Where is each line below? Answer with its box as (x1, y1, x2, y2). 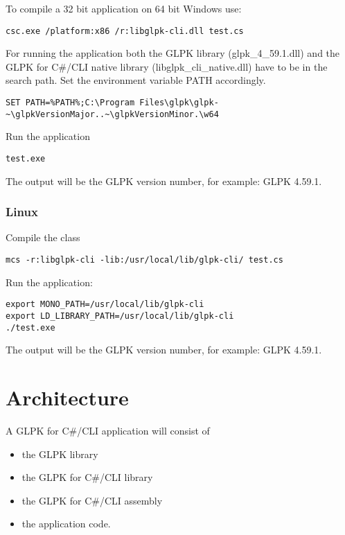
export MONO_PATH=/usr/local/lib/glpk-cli (6, 299, 204, 310)
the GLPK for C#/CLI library (21, 470, 153, 484)
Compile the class (6, 230, 80, 245)
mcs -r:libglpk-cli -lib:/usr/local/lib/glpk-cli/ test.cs (6, 255, 283, 265)
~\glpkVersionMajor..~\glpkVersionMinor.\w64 (6, 109, 219, 119)
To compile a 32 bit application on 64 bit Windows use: (6, 1, 242, 15)
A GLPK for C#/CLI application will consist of (6, 423, 210, 437)
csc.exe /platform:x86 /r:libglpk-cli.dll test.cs (6, 26, 244, 36)
